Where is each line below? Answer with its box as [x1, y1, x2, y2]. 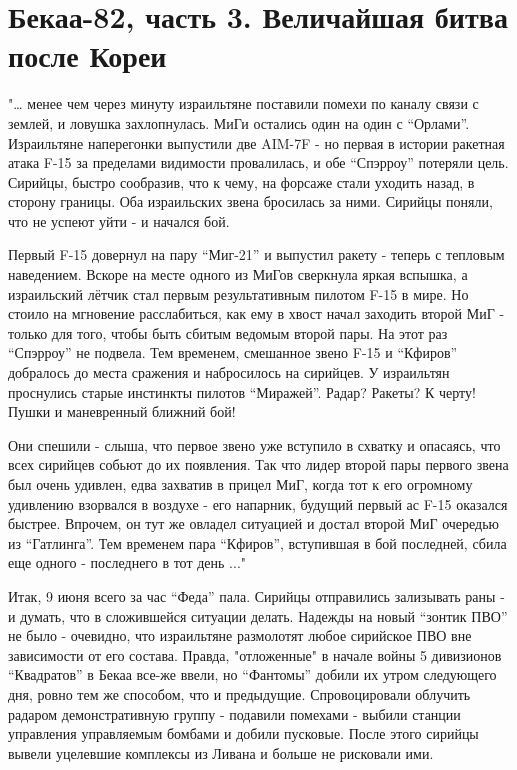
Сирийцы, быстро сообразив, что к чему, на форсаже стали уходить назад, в [8, 171, 475, 192]
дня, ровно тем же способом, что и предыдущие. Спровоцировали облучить [8, 683, 471, 704]
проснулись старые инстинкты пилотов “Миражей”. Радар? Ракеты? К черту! [8, 381, 476, 402]
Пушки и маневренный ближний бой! [8, 401, 236, 422]
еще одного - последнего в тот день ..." [8, 552, 247, 573]
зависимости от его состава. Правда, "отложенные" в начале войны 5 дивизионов [8, 644, 502, 665]
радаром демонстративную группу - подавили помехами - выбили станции [8, 703, 461, 724]
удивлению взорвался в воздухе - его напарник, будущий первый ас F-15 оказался [8, 493, 508, 514]
